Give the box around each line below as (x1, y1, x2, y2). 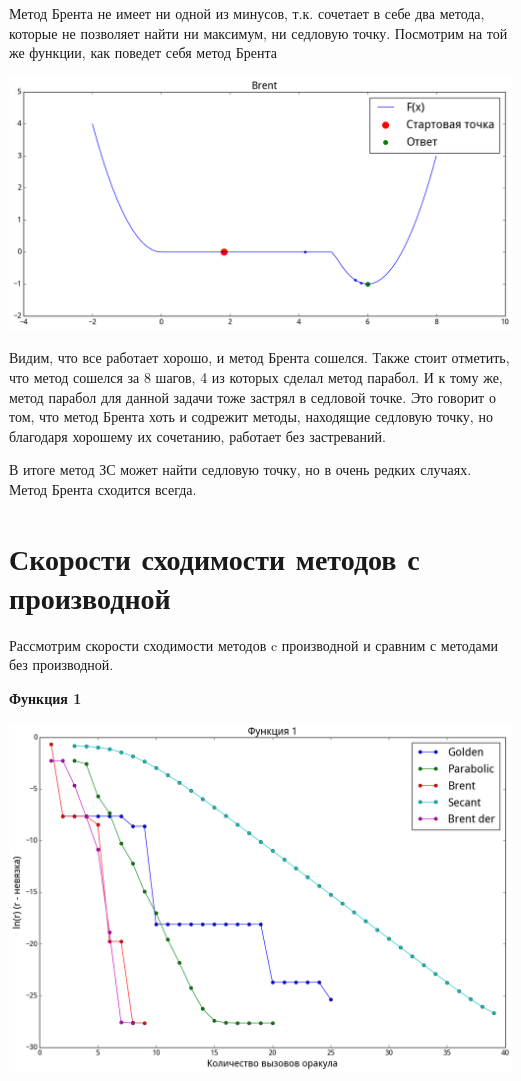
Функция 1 (9, 688, 82, 709)
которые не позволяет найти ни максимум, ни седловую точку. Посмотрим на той (9, 22, 508, 43)
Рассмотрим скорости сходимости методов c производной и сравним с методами (9, 634, 499, 655)
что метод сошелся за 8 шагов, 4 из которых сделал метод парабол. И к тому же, (9, 366, 503, 387)
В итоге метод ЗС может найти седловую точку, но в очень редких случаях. (9, 459, 472, 480)
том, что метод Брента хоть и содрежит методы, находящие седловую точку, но (9, 406, 493, 427)
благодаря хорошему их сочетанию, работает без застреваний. (9, 425, 386, 446)
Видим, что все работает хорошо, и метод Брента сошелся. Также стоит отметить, (9, 347, 510, 368)
